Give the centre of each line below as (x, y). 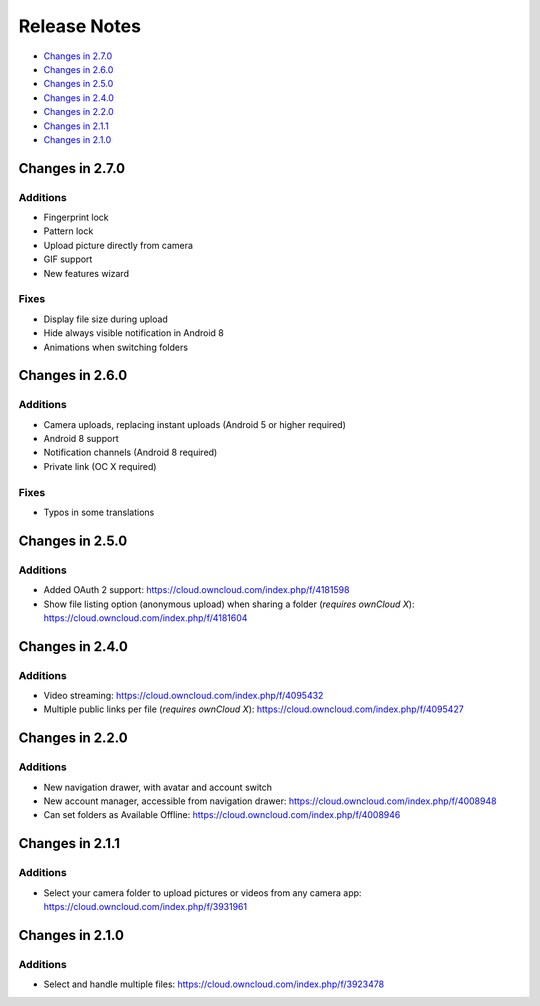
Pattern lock (68, 231)
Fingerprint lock (76, 217)
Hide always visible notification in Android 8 (134, 333)
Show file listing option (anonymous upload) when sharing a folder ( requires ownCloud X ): (229, 604)
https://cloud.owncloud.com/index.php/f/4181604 (145, 617)
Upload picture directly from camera (118, 245)
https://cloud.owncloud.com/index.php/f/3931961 (145, 906)
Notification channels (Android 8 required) (130, 452)
